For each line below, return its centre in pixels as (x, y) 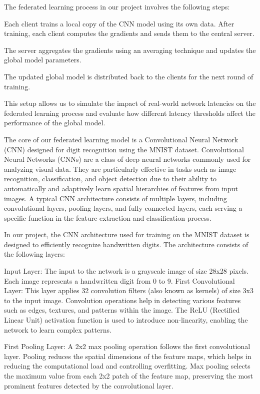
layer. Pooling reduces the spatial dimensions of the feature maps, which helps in (128, 356)
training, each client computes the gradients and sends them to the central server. (129, 33)
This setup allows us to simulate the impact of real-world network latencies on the (130, 103)
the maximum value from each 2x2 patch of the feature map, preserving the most (129, 376)
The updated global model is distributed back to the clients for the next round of (129, 76)
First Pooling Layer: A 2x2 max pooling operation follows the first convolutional (127, 346)
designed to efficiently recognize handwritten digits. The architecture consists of (126, 244)
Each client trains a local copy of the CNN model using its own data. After (119, 23)
